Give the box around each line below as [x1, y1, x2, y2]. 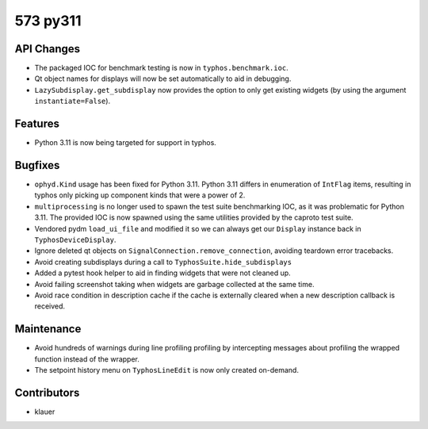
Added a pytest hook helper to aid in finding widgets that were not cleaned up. [34, 268, 291, 278]
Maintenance [14, 322, 82, 336]
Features [14, 117, 59, 131]
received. [34, 301, 66, 311]
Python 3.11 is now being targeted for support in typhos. [34, 138, 217, 147]
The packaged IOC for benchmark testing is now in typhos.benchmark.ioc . [34, 63, 289, 73]
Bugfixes [14, 159, 60, 172]
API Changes [14, 42, 81, 56]
